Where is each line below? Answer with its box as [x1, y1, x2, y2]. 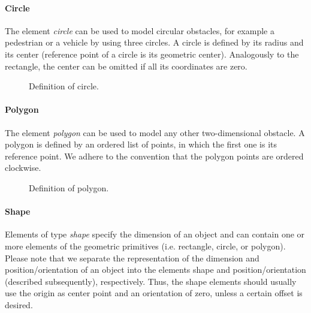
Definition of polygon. [29, 181, 109, 194]
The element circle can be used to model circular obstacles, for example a [5, 24, 274, 37]
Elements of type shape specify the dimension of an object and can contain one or [5, 228, 305, 240]
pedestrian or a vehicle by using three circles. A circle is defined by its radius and [5, 36, 304, 49]
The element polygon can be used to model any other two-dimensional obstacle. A [5, 126, 305, 139]
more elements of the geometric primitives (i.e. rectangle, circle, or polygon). [5, 239, 286, 252]
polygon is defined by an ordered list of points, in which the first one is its [5, 138, 277, 151]
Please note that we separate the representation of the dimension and [5, 251, 259, 264]
